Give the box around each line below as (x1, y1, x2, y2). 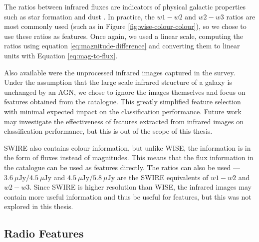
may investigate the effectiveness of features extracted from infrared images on (4, 116, 244, 126)
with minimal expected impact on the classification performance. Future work (4, 106, 242, 116)
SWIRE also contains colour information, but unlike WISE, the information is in (4, 142, 251, 153)
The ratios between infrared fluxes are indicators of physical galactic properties (4, 1, 246, 11)
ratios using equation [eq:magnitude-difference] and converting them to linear (4, 40, 240, 51)
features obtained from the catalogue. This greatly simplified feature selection (4, 96, 241, 107)
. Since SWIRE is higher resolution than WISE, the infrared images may (29, 182, 252, 192)
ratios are (226, 11, 256, 21)
